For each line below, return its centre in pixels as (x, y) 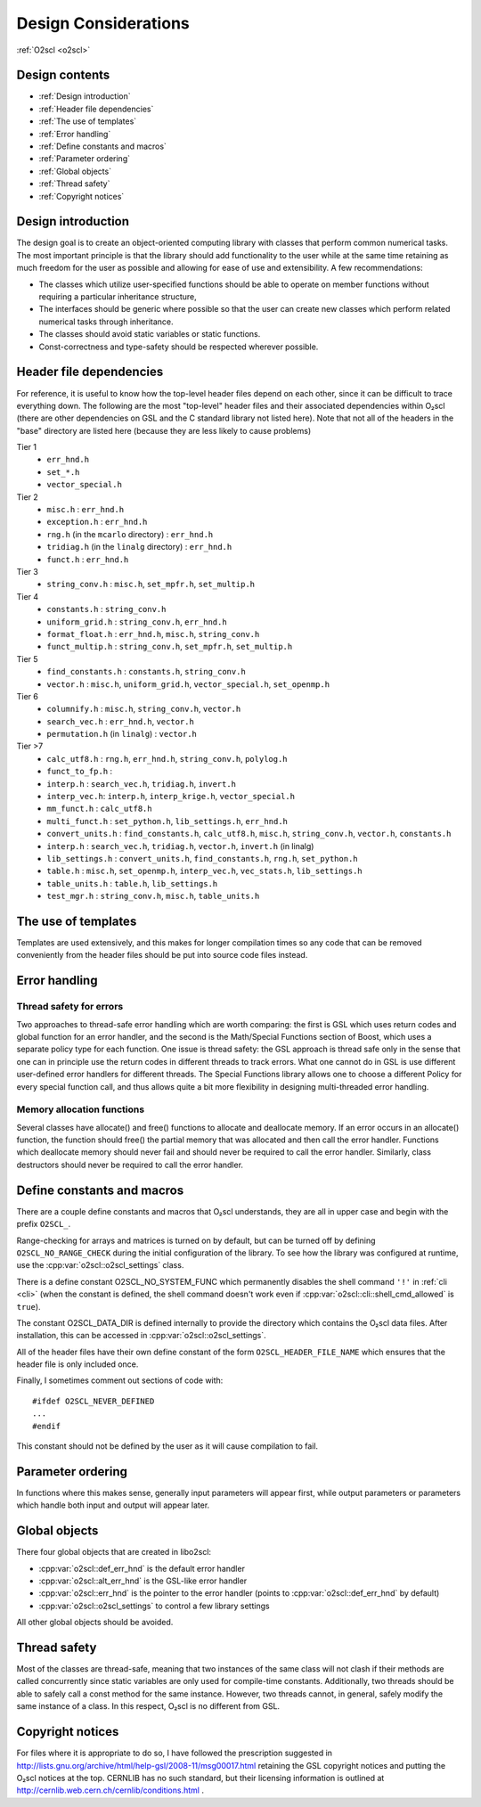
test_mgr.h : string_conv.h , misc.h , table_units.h (153, 896)
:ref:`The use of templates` (88, 121)
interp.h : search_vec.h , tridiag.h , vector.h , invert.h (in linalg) (180, 846)
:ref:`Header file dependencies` (96, 109)
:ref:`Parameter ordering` (85, 159)
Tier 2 (28, 497)
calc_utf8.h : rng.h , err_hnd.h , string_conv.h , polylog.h (167, 758)
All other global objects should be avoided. (95, 1623)
